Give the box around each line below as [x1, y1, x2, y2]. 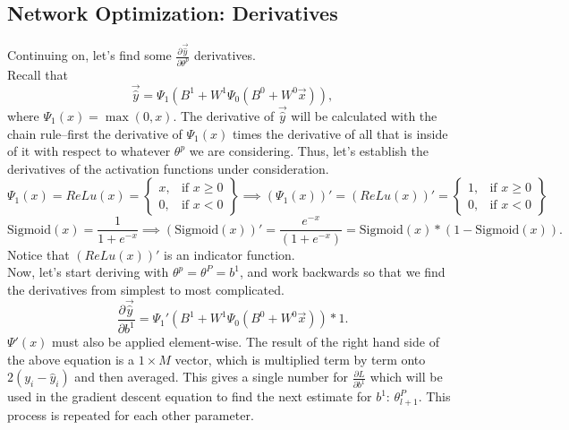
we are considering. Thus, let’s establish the [189, 142, 429, 160]
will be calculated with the [291, 106, 437, 125]
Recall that [7, 64, 68, 83]
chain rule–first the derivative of [7, 124, 183, 142]
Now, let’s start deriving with [7, 262, 169, 281]
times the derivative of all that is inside [232, 124, 448, 142]
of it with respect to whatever [7, 142, 171, 160]
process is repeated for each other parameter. [7, 405, 254, 424]
